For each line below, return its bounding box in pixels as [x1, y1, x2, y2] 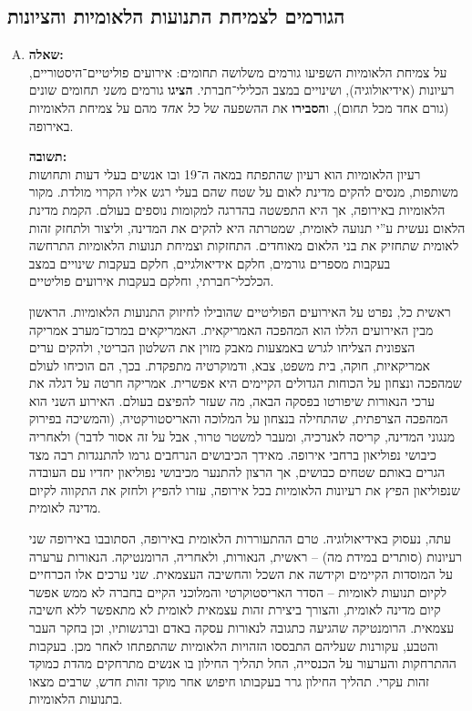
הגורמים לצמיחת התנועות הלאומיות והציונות [7, 2, 345, 30]
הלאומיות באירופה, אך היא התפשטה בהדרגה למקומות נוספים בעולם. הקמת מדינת [28, 199, 446, 218]
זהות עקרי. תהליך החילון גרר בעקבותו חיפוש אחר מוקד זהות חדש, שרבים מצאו [28, 671, 429, 690]
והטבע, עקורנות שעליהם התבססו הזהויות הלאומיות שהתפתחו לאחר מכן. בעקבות [28, 635, 438, 655]
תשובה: [28, 147, 67, 166]
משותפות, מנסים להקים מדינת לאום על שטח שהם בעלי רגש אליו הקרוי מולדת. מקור [28, 182, 458, 201]
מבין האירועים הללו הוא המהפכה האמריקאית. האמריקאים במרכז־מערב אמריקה [28, 320, 434, 339]
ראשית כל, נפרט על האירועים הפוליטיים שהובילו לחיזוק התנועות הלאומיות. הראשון [28, 301, 451, 320]
